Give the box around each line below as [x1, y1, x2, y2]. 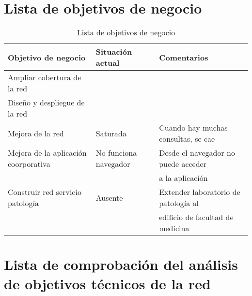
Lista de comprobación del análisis [4, 254, 238, 274]
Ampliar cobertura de [8, 72, 81, 83]
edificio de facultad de [159, 211, 234, 223]
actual [95, 57, 120, 69]
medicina [159, 222, 189, 234]
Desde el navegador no [159, 147, 235, 159]
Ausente [95, 192, 123, 203]
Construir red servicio [8, 186, 81, 198]
